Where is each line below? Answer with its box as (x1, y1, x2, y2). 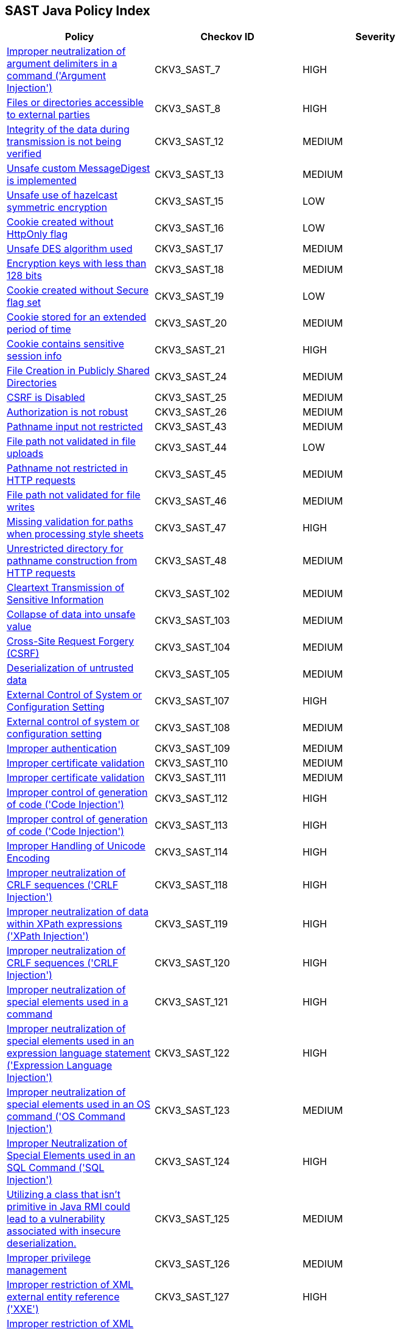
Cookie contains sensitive (7, 338, 124, 350)
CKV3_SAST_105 (154, 668, 230, 681)
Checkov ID (200, 30, 254, 43)
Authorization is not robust (7, 406, 128, 419)
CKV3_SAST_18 (154, 263, 224, 276)
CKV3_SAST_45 (154, 468, 226, 481)
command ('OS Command (7, 1110, 125, 1123)
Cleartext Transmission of (7, 581, 125, 594)
